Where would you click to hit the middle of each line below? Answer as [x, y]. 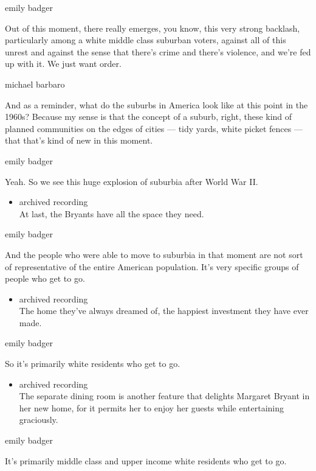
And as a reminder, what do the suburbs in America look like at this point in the [156, 104]
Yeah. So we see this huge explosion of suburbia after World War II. [132, 181]
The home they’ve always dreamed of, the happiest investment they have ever [164, 311]
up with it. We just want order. [63, 64]
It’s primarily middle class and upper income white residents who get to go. [146, 460]
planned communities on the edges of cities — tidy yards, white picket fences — [154, 128]
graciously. [39, 420]
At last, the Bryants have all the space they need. [112, 213]
